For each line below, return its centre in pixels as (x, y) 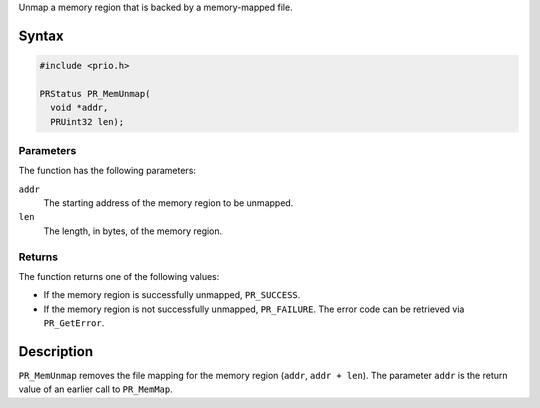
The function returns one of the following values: (119, 276)
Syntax (41, 35)
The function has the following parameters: (107, 171)
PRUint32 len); (87, 121)
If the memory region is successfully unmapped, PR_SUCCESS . (172, 295)
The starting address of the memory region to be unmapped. (168, 203)
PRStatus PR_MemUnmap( (95, 93)
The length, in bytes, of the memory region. (133, 231)
